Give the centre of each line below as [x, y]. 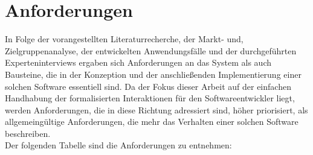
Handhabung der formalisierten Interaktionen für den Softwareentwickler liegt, [150, 98]
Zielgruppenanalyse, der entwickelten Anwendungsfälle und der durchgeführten [151, 50]
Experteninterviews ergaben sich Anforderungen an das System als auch [138, 62]
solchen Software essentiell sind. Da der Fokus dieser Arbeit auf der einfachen [148, 86]
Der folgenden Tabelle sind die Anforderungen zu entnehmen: [118, 145]
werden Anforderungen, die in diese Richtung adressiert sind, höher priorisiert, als [156, 109]
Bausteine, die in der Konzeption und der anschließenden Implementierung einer [153, 74]
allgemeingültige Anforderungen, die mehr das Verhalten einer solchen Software [152, 122]
